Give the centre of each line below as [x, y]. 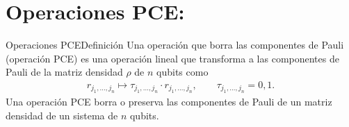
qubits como [182, 72]
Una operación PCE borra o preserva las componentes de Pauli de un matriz [169, 102]
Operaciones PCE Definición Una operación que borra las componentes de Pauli [175, 45]
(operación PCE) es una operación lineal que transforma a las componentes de [172, 58]
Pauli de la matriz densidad [64, 72]
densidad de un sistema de [62, 115]
